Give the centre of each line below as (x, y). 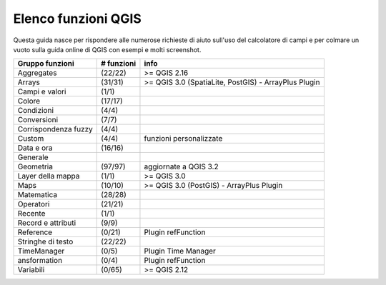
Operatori (34, 204)
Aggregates (37, 73)
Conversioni (38, 120)
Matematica (37, 195)
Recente (31, 214)
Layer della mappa (49, 176)
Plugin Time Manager (180, 251)
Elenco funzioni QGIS (78, 19)
